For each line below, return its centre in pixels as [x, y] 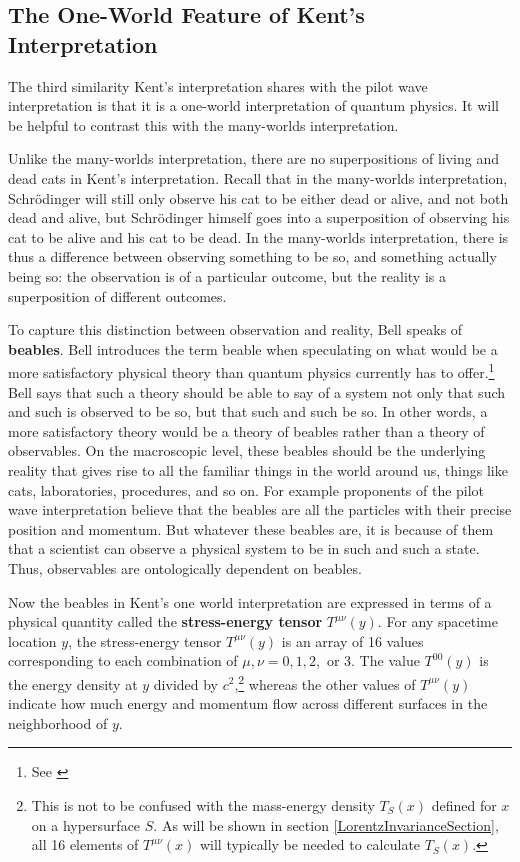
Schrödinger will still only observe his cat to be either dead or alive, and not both [258, 197]
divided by [186, 683]
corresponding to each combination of [123, 660]
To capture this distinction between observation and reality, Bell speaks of [235, 329]
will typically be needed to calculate [310, 844]
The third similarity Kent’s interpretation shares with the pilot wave [218, 85]
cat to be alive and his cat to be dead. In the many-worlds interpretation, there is [258, 236]
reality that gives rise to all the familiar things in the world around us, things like [258, 469]
